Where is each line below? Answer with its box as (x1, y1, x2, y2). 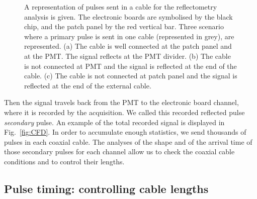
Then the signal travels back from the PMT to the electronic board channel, (4, 97, 239, 108)
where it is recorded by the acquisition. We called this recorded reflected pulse (4, 107, 245, 117)
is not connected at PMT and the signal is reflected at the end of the (24, 60, 237, 71)
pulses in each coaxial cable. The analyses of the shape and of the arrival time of (4, 136, 252, 147)
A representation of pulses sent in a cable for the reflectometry (24, 2, 217, 12)
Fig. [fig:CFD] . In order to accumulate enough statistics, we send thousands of (4, 127, 246, 137)
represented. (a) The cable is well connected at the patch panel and (24, 41, 232, 51)
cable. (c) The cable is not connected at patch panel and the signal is (24, 70, 237, 81)
